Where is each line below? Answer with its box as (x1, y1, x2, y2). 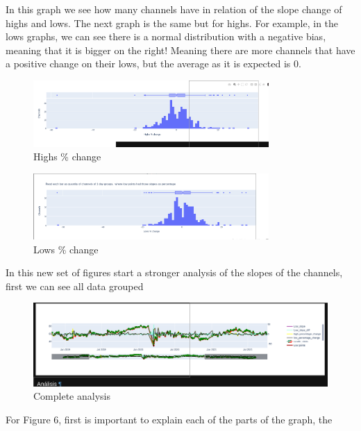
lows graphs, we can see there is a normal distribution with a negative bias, (6, 29, 326, 44)
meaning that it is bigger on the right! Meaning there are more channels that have (6, 42, 355, 57)
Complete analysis (33, 389, 110, 403)
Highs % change (33, 149, 101, 164)
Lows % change (33, 242, 99, 256)
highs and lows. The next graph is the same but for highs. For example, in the (6, 15, 339, 30)
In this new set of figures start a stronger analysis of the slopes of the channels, (6, 265, 343, 280)
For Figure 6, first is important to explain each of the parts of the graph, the (6, 412, 333, 427)
